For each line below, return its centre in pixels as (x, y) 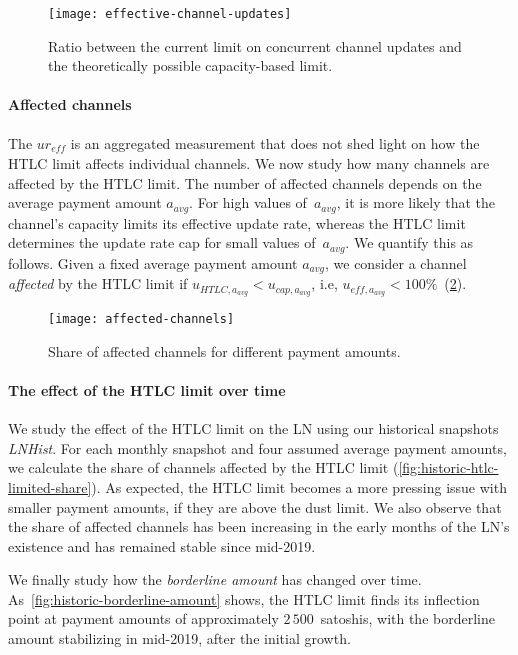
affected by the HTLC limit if (98, 283)
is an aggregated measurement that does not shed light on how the (275, 142)
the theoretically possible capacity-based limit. (190, 65)
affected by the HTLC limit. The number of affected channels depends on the (245, 182)
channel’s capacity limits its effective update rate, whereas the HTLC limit (237, 222)
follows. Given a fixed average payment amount (153, 262)
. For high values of (248, 202)
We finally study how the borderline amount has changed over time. (215, 579)
